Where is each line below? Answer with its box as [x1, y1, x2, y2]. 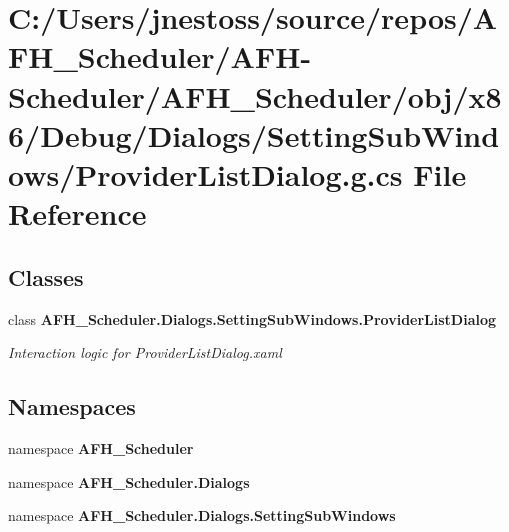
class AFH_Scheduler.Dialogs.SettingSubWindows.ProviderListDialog [8, 308, 497, 329]
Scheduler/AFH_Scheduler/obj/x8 [8, 75, 502, 116]
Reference [8, 193, 147, 234]
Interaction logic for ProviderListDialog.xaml [8, 342, 282, 363]
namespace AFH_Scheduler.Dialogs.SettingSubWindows [8, 505, 396, 526]
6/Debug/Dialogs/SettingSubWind [8, 114, 500, 155]
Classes [8, 261, 84, 292]
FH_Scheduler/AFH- [8, 36, 312, 77]
